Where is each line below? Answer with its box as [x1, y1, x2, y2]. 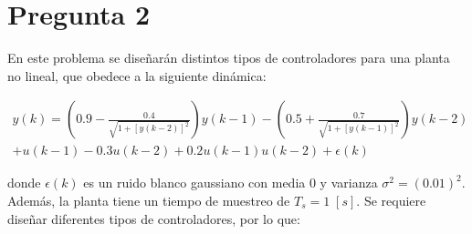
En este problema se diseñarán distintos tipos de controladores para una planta [7, 48, 450, 67]
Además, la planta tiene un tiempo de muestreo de [7, 190, 290, 209]
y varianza [320, 173, 378, 192]
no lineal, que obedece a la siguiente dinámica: [7, 66, 267, 85]
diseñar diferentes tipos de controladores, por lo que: [7, 209, 300, 228]
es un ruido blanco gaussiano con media [83, 173, 306, 192]
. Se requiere [356, 190, 426, 209]
